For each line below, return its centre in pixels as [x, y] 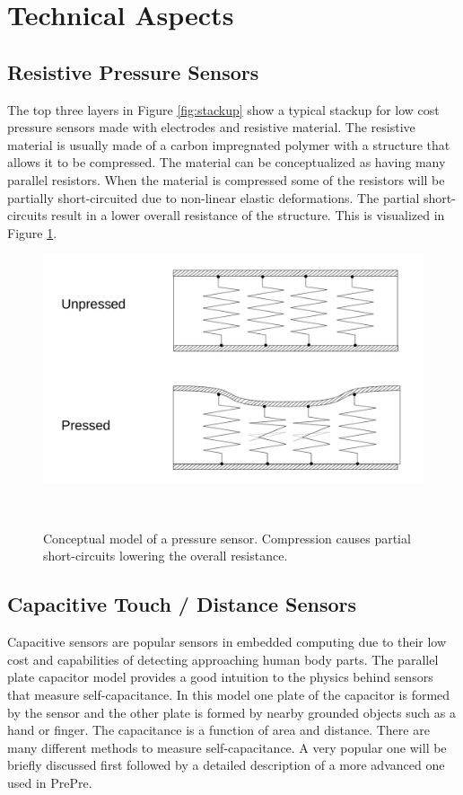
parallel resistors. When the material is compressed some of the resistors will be [226, 179]
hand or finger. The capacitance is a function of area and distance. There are [218, 730]
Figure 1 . [32, 232]
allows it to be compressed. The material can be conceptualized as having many [227, 162]
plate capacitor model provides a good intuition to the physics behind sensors [220, 677]
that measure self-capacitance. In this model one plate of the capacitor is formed [229, 694]
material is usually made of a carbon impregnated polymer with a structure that [229, 144]
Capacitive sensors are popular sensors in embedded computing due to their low [227, 642]
